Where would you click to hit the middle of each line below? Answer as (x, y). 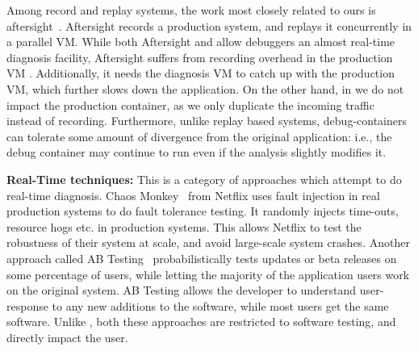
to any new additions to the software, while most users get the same (220, 305)
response (27, 305)
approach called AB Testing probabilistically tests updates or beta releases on (202, 258)
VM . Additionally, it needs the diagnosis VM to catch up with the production (201, 73)
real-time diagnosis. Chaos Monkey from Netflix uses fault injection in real (193, 195)
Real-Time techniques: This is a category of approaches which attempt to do (204, 179)
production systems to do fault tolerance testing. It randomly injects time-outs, (203, 211)
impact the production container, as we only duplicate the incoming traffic (190, 104)
